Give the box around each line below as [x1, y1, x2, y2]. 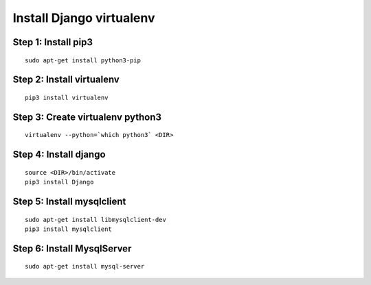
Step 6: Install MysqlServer [12, 243, 132, 254]
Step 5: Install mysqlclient [12, 195, 126, 207]
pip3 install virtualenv [25, 93, 109, 101]
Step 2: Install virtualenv [12, 74, 120, 86]
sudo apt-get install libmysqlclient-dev [25, 216, 166, 223]
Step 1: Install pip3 [12, 36, 93, 48]
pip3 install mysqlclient [25, 225, 113, 233]
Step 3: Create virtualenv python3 [12, 111, 161, 123]
